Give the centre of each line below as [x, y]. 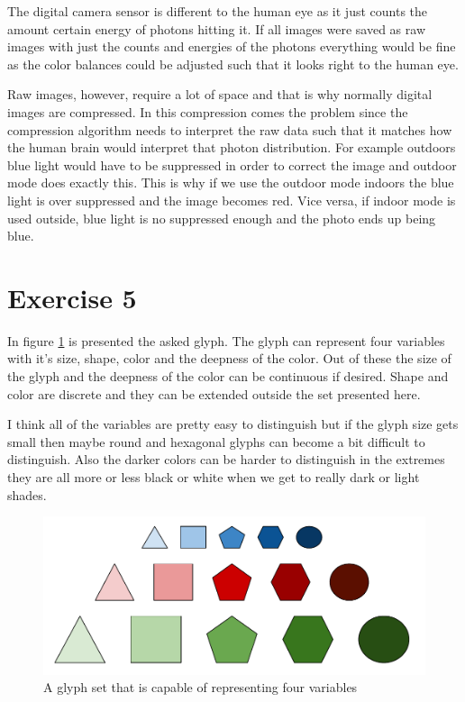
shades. [27, 494]
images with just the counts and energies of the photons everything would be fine [232, 46]
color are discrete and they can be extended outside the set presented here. [214, 393]
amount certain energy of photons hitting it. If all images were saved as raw [216, 28]
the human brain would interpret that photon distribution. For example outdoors [232, 147]
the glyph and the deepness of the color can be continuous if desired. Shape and [228, 376]
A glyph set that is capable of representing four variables [201, 687]
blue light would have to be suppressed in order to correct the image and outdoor [232, 164]
